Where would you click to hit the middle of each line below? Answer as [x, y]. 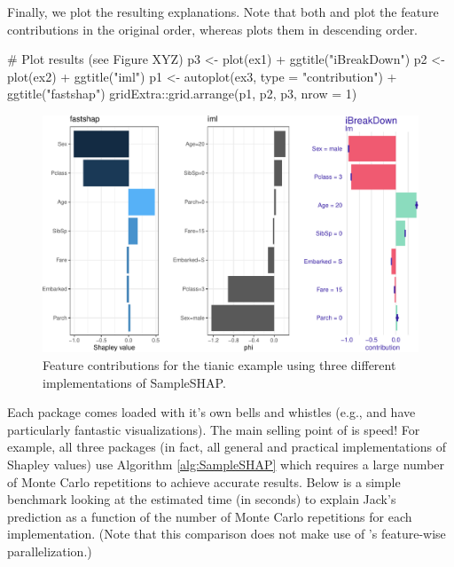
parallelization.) [50, 551]
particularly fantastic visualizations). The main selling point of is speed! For [214, 429]
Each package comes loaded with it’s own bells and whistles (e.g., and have [211, 412]
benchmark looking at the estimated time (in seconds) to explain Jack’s [202, 499]
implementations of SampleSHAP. [134, 382]
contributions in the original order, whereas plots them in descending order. [213, 29]
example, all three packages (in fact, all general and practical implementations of [227, 447]
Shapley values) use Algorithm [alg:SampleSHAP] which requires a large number [226, 465]
